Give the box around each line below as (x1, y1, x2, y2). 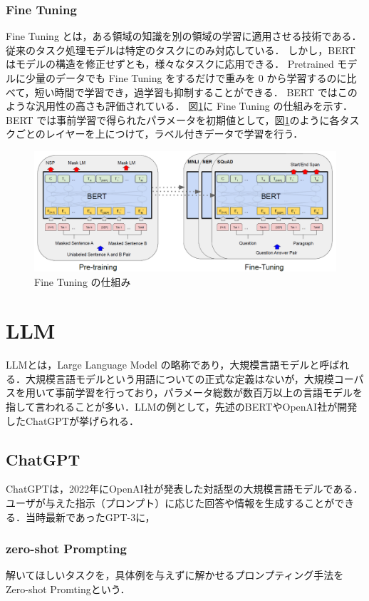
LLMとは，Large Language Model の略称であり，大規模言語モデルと (6, 357, 320, 372)
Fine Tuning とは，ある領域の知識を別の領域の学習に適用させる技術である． (6, 29, 362, 43)
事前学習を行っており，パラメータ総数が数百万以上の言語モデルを (55, 385, 363, 400)
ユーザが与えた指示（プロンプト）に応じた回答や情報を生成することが (6, 495, 335, 510)
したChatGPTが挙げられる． (6, 413, 139, 428)
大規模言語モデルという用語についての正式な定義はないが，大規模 (25, 371, 334, 386)
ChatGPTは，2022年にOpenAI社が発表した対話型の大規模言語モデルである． (6, 481, 363, 496)
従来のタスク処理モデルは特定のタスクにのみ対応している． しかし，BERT (6, 42, 355, 57)
